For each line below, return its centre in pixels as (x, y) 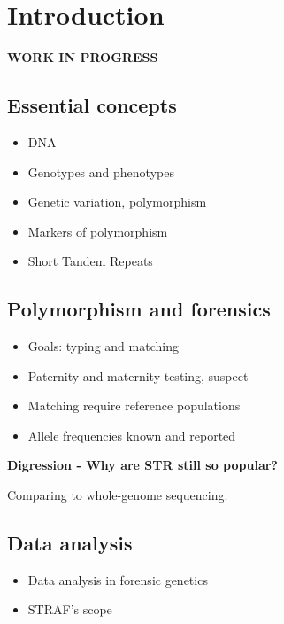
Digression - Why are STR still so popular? (142, 465)
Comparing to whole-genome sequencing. (118, 495)
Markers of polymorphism (98, 231)
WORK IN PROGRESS (83, 57)
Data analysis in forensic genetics (118, 579)
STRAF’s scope (70, 609)
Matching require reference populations (134, 406)
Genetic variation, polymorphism (117, 202)
